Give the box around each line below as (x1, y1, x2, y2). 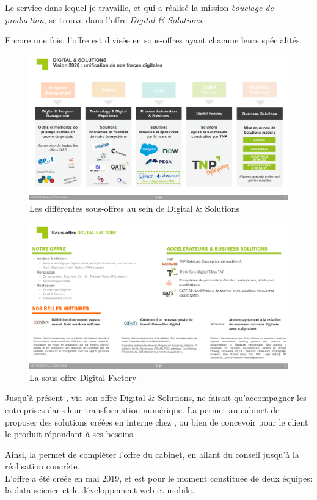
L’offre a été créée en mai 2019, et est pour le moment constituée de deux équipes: (5, 471, 313, 484)
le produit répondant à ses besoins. (5, 427, 136, 440)
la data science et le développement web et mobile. (5, 484, 194, 496)
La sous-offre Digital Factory (29, 371, 137, 383)
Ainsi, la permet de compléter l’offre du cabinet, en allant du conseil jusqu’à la (5, 447, 299, 460)
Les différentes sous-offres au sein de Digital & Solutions (29, 202, 239, 215)
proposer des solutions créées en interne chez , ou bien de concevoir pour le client (5, 415, 308, 428)
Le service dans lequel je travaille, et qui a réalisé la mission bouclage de (5, 1, 274, 13)
